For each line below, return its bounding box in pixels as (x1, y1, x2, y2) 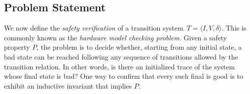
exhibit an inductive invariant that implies (4, 80, 132, 91)
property (4, 42, 30, 52)
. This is (221, 23, 247, 33)
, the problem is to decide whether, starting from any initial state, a (36, 42, 242, 52)
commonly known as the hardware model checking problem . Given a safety (4, 32, 227, 42)
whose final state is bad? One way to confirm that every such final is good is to (4, 71, 244, 81)
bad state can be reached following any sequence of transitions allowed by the (4, 51, 238, 62)
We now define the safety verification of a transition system (4, 23, 183, 33)
